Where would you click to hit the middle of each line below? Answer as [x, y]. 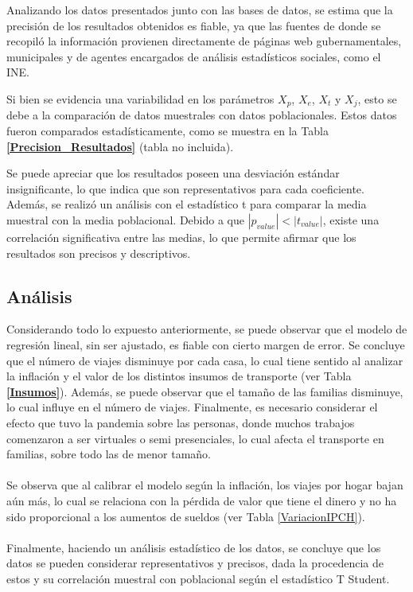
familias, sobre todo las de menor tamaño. [109, 454]
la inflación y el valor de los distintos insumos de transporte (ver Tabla [179, 376]
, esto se [377, 98]
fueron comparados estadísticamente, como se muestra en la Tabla [168, 131]
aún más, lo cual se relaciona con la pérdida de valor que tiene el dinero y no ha [202, 500]
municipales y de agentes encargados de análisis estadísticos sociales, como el [194, 56]
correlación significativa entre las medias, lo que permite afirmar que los [181, 237]
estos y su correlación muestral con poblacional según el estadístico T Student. [198, 578]
